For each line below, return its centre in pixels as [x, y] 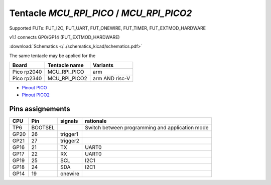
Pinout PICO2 [36, 95]
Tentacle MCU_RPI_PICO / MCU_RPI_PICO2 [101, 13]
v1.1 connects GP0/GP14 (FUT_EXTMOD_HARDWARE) [64, 37]
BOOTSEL [43, 128]
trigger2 [70, 141]
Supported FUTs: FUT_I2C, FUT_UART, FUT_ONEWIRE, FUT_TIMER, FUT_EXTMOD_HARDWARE [107, 28]
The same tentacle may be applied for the [52, 56]
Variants [103, 65]
